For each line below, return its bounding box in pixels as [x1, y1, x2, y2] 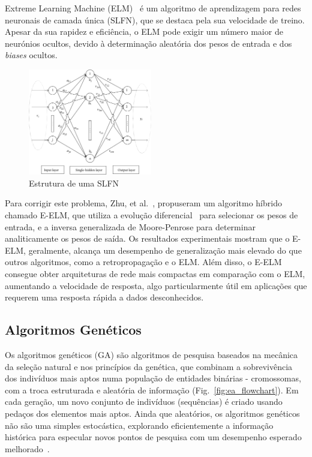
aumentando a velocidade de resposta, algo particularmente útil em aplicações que [5, 279, 307, 291]
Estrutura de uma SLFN [29, 176, 119, 189]
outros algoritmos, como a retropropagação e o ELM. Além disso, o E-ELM [5, 255, 282, 268]
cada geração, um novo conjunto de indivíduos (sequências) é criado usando [5, 395, 283, 408]
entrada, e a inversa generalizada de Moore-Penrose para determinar [5, 220, 256, 233]
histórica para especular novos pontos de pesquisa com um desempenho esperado [5, 431, 302, 443]
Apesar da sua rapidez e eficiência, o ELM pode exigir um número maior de [5, 25, 283, 38]
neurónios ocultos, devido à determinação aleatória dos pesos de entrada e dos [5, 37, 292, 49]
